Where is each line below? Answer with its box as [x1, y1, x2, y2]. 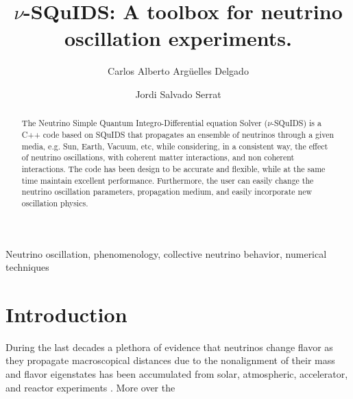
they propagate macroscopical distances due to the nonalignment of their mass [5, 353, 335, 367]
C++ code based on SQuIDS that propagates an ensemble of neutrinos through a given [21, 128, 334, 140]
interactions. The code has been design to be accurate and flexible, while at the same [21, 162, 326, 174]
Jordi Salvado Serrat [135, 86, 221, 101]
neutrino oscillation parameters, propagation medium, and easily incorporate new [21, 186, 313, 197]
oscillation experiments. [64, 24, 292, 52]
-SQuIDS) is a [271, 117, 321, 129]
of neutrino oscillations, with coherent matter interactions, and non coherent [21, 152, 295, 163]
